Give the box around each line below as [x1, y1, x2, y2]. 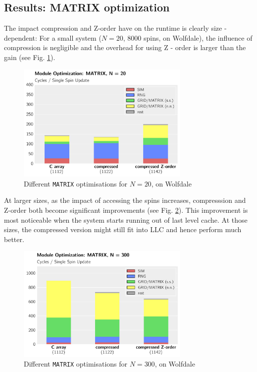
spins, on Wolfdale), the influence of [143, 32, 253, 43]
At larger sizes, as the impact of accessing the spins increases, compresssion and [4, 195, 246, 205]
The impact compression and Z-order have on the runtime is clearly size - [4, 23, 227, 33]
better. [4, 234, 24, 244]
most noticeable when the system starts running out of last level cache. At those [4, 214, 248, 225]
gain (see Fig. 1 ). [4, 52, 55, 62]
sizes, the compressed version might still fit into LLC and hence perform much [4, 224, 242, 235]
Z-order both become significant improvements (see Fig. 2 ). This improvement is [4, 204, 248, 215]
